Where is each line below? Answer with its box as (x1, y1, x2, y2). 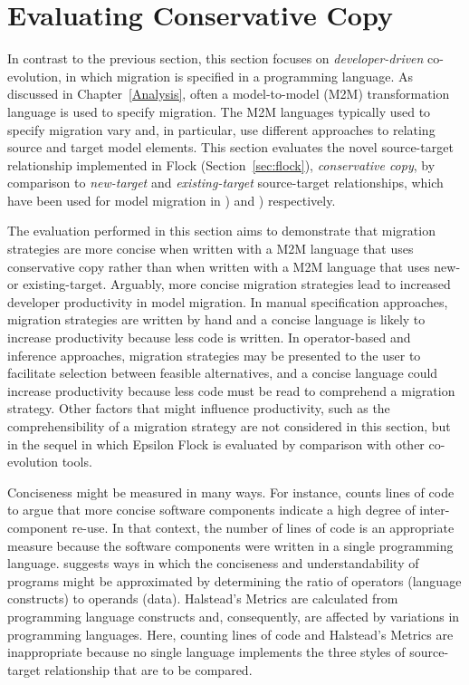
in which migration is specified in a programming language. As (65, 66, 413, 85)
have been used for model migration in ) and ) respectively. (7, 190, 336, 209)
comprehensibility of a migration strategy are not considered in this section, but (7, 417, 451, 435)
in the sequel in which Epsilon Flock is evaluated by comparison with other (7, 434, 425, 453)
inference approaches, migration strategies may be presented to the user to (7, 345, 421, 364)
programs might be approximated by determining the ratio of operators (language (7, 571, 462, 590)
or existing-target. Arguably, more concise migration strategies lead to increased (7, 275, 451, 294)
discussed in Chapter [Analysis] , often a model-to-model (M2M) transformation (7, 84, 450, 103)
